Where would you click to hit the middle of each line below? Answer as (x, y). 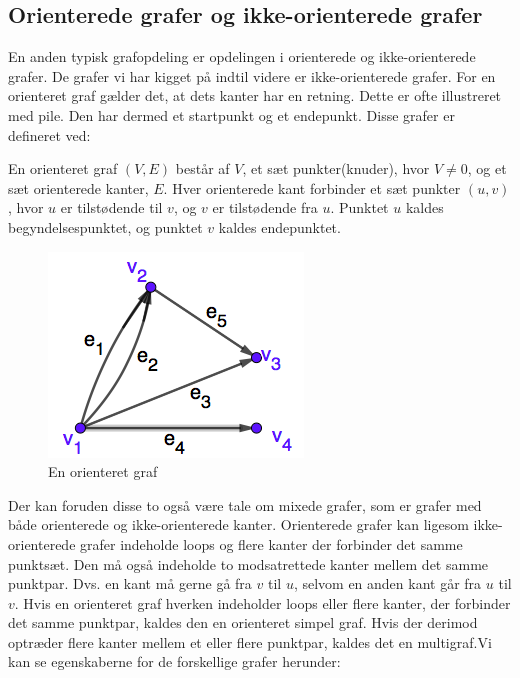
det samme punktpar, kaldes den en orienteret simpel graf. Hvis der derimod (243, 622)
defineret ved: (49, 134)
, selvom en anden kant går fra (387, 583)
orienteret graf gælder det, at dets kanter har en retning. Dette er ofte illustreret (255, 95)
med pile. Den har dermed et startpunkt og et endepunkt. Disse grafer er (231, 114)
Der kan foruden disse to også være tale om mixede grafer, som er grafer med (245, 504)
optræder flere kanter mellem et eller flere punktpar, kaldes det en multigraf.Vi (250, 641)
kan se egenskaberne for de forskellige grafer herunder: (174, 661)
